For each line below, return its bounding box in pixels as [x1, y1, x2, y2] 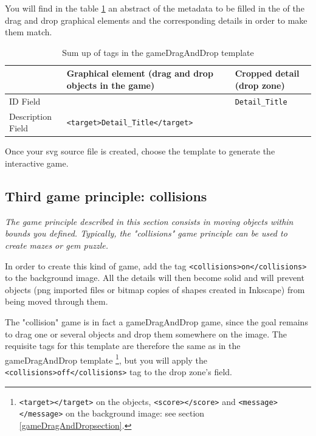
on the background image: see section [66, 407, 205, 420]
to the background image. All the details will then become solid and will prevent [5, 271, 304, 284]
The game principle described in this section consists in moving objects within [5, 215, 294, 227]
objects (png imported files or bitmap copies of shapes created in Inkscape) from [5, 283, 305, 296]
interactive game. [5, 157, 69, 169]
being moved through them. [5, 295, 108, 308]
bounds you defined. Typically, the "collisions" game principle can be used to [5, 227, 287, 240]
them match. [5, 26, 52, 38]
